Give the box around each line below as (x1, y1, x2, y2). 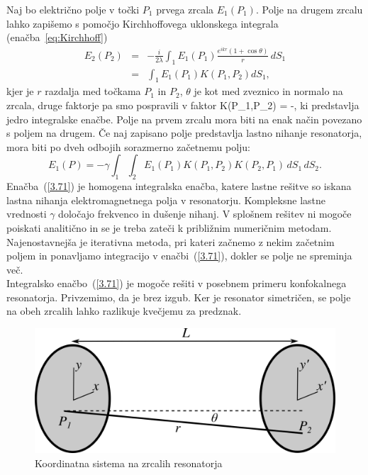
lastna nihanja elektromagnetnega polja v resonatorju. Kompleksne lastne (6, 192, 326, 207)
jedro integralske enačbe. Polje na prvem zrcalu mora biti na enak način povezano (6, 111, 362, 126)
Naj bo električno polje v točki (6, 2, 140, 16)
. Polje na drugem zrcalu (255, 2, 363, 16)
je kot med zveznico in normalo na (194, 84, 343, 99)
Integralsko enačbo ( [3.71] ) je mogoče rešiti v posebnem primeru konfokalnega (6, 276, 347, 291)
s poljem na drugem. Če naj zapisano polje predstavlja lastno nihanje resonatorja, (6, 125, 362, 140)
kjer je (6, 84, 34, 99)
